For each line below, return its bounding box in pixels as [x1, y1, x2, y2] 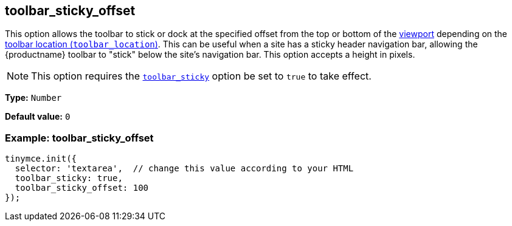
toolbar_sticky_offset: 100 [15, 183, 149, 193]
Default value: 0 [5, 111, 71, 122]
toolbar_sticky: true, [15, 173, 123, 183]
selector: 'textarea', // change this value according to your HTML [15, 163, 354, 174]
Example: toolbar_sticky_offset [5, 131, 154, 144]
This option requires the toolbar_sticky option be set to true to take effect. [31, 70, 372, 83]
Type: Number [5, 92, 62, 103]
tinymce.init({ [5, 154, 77, 164]
